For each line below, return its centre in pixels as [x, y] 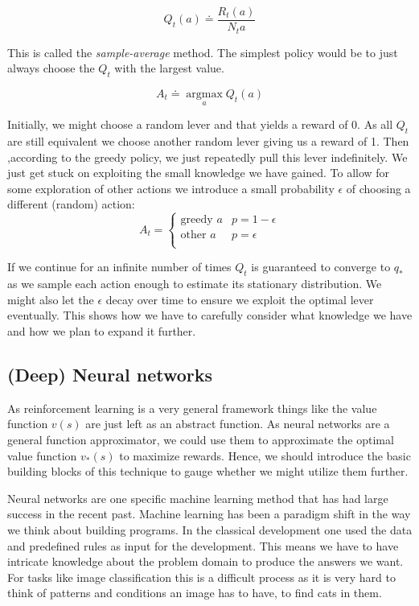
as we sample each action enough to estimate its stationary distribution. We [195, 284]
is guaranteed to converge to [321, 267]
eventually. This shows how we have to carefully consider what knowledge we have [210, 315]
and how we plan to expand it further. [102, 331]
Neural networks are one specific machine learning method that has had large [198, 498]
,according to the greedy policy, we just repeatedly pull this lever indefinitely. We [207, 157]
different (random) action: [71, 204]
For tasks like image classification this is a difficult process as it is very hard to [201, 577]
